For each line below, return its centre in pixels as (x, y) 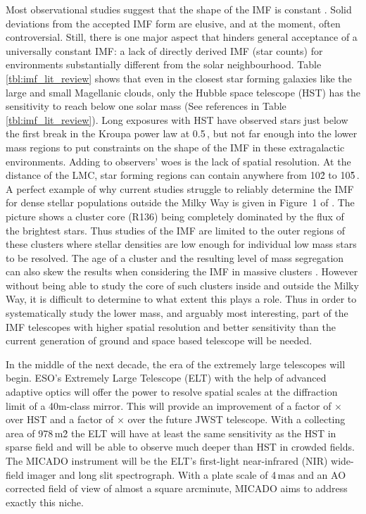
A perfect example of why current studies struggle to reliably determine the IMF (180, 188)
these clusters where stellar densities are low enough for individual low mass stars (181, 244)
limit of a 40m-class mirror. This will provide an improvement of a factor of (169, 405)
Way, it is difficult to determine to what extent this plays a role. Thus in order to (181, 299)
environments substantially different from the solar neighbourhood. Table (164, 64)
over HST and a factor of (60, 419)
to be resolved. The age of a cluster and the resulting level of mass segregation (175, 257)
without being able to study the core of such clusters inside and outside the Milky (182, 285)
